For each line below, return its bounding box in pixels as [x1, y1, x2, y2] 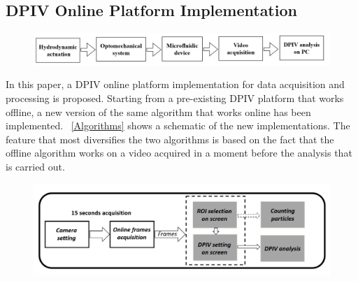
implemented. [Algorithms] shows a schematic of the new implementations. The [6, 118, 350, 133]
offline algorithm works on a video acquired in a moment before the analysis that [6, 145, 352, 160]
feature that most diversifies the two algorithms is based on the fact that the [6, 131, 334, 146]
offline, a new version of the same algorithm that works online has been [6, 104, 311, 119]
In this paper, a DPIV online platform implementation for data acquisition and [6, 77, 345, 92]
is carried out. [6, 159, 65, 173]
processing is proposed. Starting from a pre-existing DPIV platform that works [6, 90, 344, 105]
